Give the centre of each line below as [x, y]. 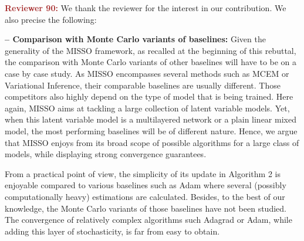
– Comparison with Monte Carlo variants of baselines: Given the [135, 39]
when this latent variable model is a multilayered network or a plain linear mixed [151, 119]
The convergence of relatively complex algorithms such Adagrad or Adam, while [148, 220]
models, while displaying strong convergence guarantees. [106, 154]
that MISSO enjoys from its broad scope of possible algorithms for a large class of [152, 142]
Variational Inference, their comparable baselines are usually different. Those [143, 85]
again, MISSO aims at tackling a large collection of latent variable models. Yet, [147, 108]
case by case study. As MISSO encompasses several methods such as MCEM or [147, 73]
